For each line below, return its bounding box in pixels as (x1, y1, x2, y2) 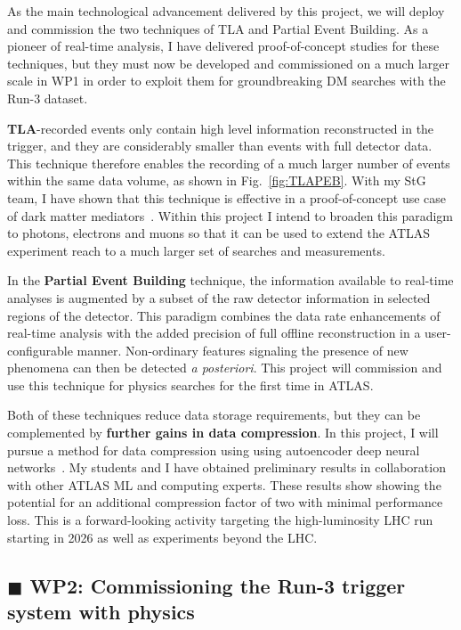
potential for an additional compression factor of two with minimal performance (7, 493, 443, 511)
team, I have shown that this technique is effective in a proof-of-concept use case (7, 188, 447, 207)
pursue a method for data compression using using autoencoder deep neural (7, 440, 420, 459)
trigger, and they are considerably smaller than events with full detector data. (7, 136, 433, 155)
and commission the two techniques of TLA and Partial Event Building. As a (7, 19, 429, 37)
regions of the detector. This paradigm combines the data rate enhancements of (7, 306, 441, 324)
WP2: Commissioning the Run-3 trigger (29, 571, 406, 599)
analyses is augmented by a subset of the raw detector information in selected (7, 288, 431, 307)
